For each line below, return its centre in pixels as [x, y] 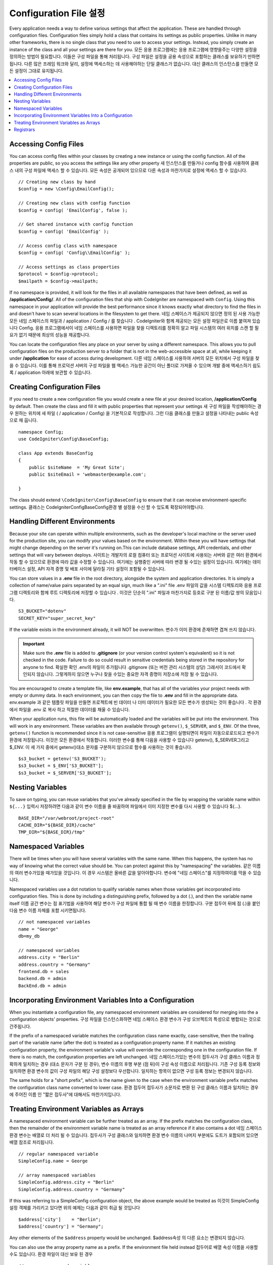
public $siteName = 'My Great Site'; [77, 467]
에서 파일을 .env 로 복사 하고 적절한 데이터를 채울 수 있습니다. [70, 709]
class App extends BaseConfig [56, 453]
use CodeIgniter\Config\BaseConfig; [64, 439]
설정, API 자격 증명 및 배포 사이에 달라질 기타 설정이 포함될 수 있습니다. [96, 569]
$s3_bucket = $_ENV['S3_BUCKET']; [61, 766]
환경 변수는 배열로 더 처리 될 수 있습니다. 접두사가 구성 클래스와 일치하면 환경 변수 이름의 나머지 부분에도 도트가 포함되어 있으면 [134, 1135]
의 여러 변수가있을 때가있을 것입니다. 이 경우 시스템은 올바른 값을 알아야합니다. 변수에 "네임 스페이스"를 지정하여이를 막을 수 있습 [135, 873]
